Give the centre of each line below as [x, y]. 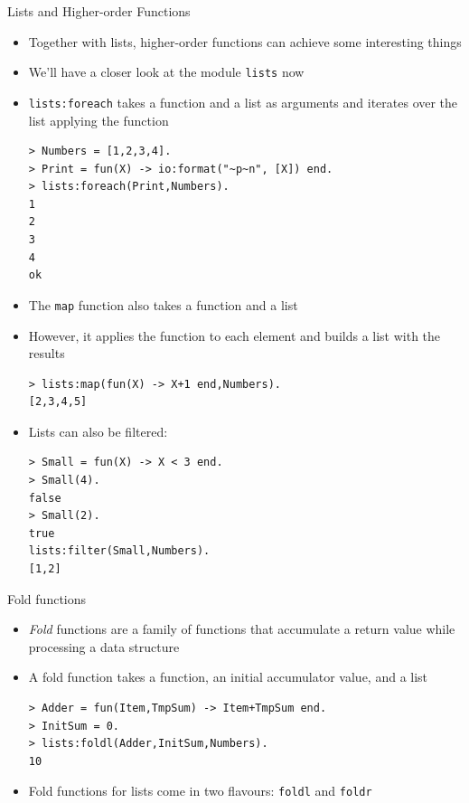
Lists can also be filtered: [98, 431]
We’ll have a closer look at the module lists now [166, 72]
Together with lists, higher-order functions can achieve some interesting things [245, 41]
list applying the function [98, 120]
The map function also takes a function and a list [163, 304]
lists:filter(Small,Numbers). [119, 551]
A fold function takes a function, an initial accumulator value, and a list [228, 677]
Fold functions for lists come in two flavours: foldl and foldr [200, 791]
